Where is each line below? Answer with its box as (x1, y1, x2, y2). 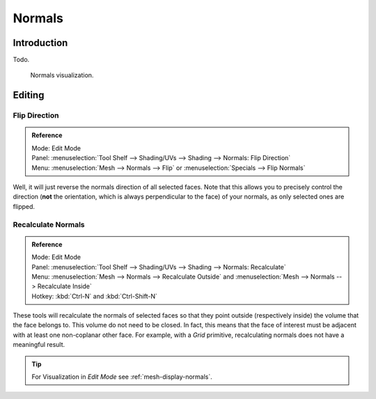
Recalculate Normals (13, 219, 85, 229)
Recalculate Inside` (37, 282, 92, 290)
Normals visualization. (30, 71, 94, 79)
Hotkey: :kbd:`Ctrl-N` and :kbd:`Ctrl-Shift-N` (31, 292, 158, 300)
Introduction (13, 37, 68, 49)
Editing (13, 89, 45, 101)
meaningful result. (13, 341, 65, 349)
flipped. (13, 202, 35, 210)
